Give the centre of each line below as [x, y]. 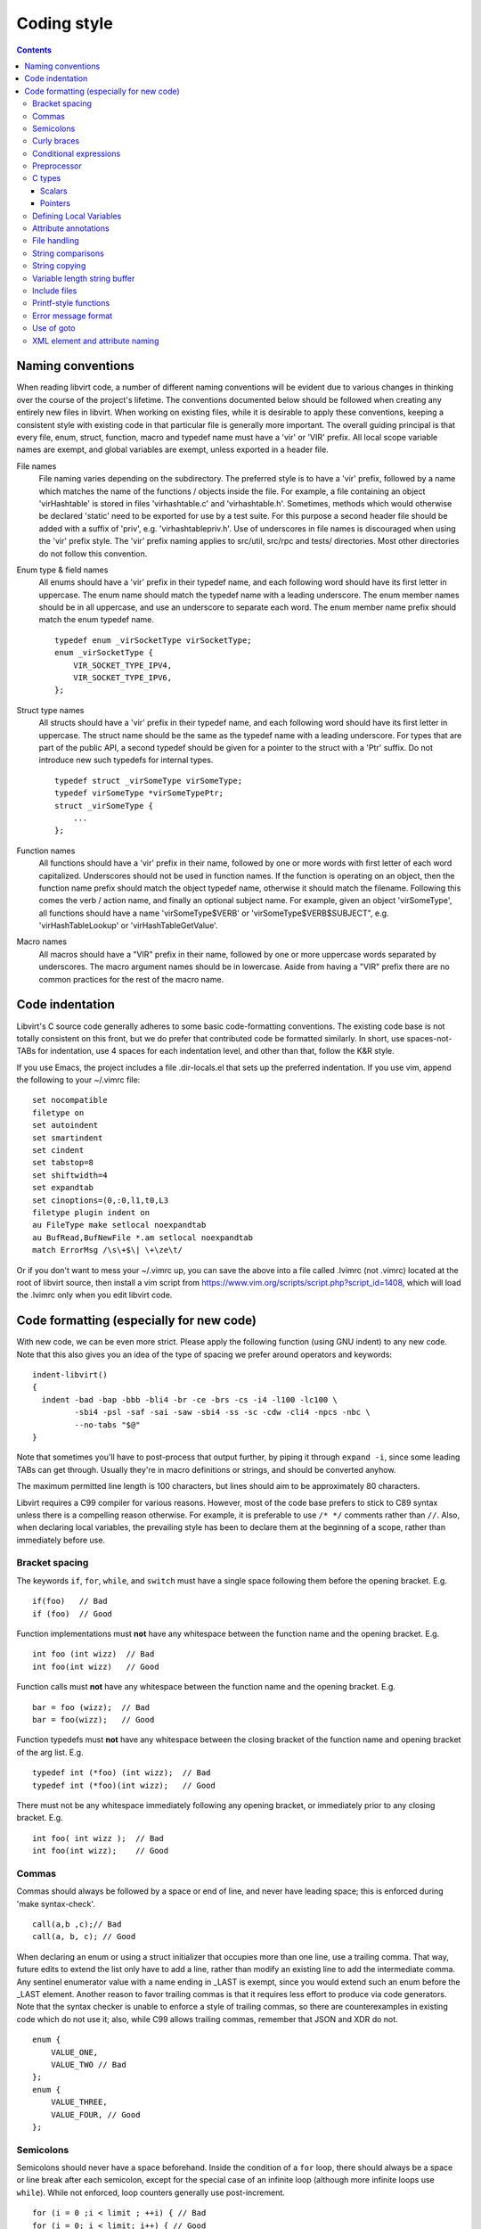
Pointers [56, 203]
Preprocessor [57, 166]
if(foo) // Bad [70, 1601]
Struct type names [50, 710]
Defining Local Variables [77, 216]
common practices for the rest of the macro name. [131, 979]
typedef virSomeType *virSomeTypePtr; [139, 793]
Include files [55, 291]
